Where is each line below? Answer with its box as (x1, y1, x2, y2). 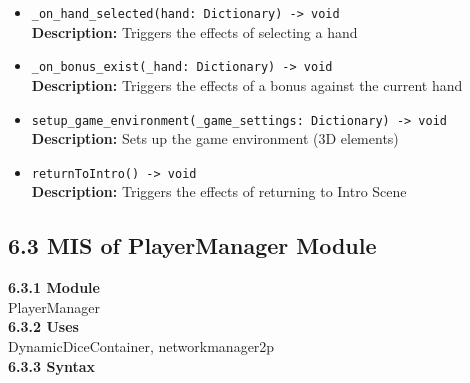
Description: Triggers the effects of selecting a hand (31, 21, 358, 42)
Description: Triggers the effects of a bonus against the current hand (31, 74, 463, 95)
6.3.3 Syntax (8, 355, 95, 376)
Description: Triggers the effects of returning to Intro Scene (31, 181, 407, 202)
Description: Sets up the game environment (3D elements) (31, 128, 399, 149)
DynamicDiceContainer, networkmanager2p (8, 335, 275, 356)
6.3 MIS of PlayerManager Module (8, 230, 377, 261)
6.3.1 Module (8, 277, 100, 298)
